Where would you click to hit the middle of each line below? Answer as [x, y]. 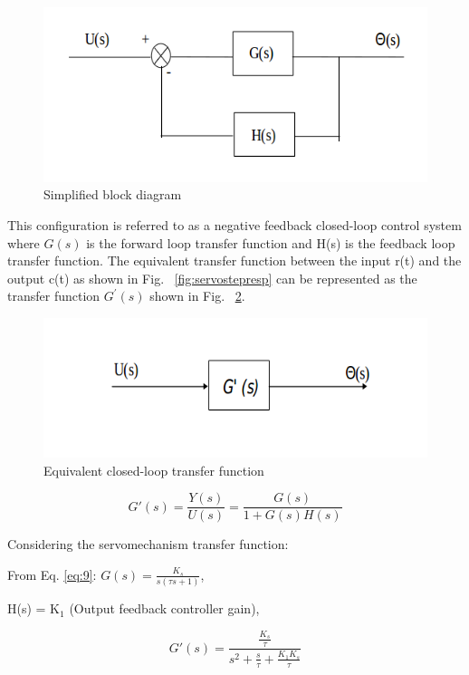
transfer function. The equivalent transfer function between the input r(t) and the [234, 260]
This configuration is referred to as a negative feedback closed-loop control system [234, 224]
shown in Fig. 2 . [197, 296]
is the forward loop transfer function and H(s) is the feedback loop [271, 242]
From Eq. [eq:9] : [52, 574]
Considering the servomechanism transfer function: [148, 544]
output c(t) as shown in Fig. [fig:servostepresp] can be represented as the [212, 278]
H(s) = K [34, 608]
